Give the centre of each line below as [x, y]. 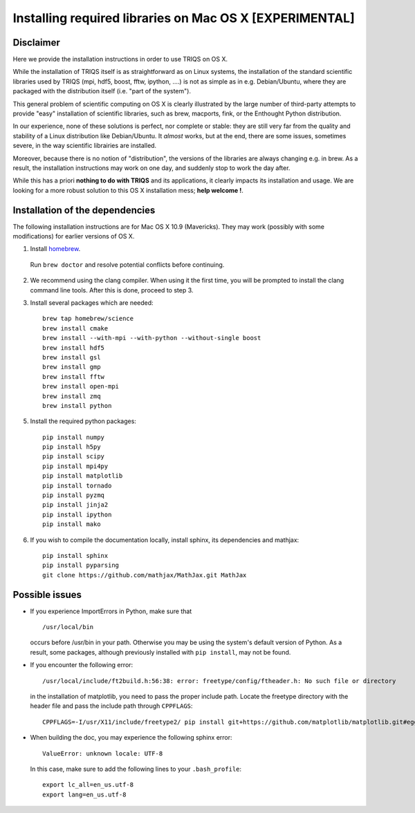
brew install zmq [72, 396]
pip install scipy [74, 457]
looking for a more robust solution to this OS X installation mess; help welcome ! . [128, 190]
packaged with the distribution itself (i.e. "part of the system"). [102, 91]
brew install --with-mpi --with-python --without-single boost [152, 338]
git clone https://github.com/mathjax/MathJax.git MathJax [145, 575]
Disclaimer [36, 43]
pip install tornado [77, 485]
